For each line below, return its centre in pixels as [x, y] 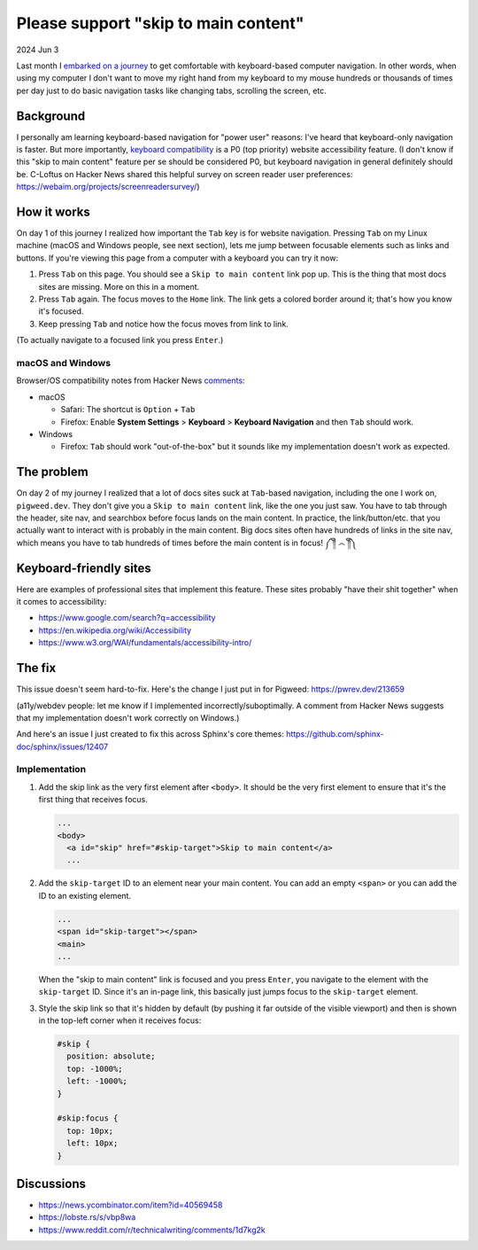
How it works [53, 212]
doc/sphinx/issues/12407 [62, 746]
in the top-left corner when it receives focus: [120, 1020]
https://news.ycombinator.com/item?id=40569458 [131, 1205]
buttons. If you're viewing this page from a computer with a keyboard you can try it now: [177, 258]
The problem [52, 472]
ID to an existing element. [85, 895]
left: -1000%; [97, 1081]
